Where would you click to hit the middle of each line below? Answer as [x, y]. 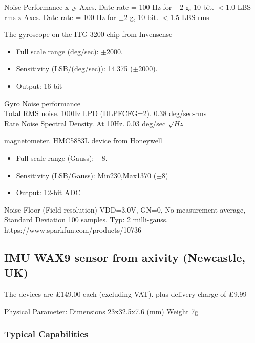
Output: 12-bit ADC [48, 192]
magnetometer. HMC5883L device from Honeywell [83, 140]
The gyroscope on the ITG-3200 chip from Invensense [88, 34]
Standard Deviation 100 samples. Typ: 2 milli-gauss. [86, 220]
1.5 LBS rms [190, 17]
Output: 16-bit [39, 85]
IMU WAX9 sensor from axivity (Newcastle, [125, 257]
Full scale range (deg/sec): [57, 51]
